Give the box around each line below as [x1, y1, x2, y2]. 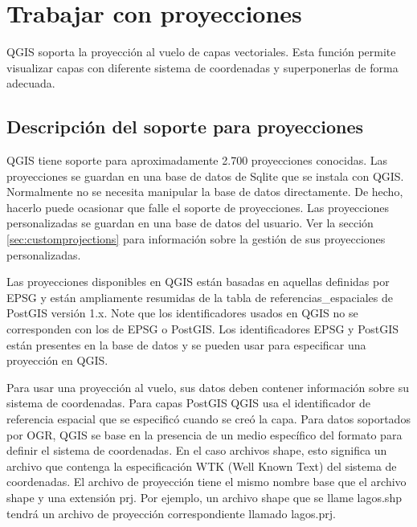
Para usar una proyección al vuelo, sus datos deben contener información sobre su [6, 378, 410, 395]
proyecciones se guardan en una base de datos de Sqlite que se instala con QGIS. [6, 167, 404, 184]
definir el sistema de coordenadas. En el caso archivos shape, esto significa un [6, 442, 387, 459]
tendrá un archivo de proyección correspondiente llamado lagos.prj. [6, 505, 336, 521]
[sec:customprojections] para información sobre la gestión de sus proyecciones [6, 231, 386, 247]
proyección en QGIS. [6, 352, 108, 369]
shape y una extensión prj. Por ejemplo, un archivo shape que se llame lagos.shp [6, 488, 402, 505]
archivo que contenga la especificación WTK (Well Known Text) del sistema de [6, 457, 397, 474]
